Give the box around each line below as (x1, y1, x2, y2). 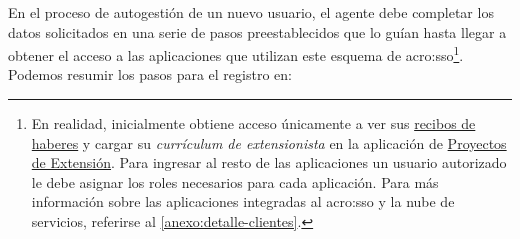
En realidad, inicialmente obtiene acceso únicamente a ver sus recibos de (31, 113, 476, 134)
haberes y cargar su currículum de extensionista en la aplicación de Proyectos (31, 132, 507, 153)
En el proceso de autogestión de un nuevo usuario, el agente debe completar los (8, 2, 494, 22)
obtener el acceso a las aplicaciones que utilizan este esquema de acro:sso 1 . (8, 42, 464, 65)
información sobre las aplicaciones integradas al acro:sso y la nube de (31, 191, 455, 212)
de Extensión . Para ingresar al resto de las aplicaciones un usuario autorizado (31, 152, 507, 173)
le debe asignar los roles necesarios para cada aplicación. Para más (31, 171, 439, 192)
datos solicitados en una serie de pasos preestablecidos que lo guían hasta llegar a (8, 21, 507, 42)
